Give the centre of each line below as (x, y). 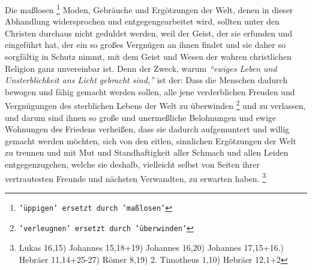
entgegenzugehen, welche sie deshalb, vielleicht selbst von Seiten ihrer (133, 164)
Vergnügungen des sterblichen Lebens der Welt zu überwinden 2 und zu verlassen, (155, 105)
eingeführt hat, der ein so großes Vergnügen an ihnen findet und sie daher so (145, 45)
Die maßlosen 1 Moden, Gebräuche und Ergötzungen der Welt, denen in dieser (149, 9)
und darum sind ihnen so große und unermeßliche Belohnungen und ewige (141, 117)
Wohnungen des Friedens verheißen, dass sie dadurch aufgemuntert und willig (147, 129)
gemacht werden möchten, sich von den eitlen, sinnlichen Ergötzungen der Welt (151, 140)
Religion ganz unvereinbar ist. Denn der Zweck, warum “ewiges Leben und (141, 68)
